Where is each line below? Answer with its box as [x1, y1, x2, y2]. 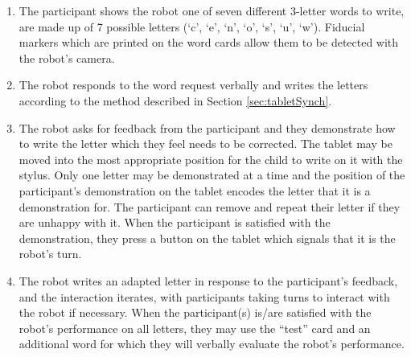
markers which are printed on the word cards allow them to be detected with [18, 34, 399, 51]
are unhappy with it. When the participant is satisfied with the [18, 214, 331, 231]
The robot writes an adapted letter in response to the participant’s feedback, [18, 272, 398, 289]
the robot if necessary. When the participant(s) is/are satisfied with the [18, 304, 372, 321]
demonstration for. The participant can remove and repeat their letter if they [18, 198, 401, 215]
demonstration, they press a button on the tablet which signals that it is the [18, 229, 396, 246]
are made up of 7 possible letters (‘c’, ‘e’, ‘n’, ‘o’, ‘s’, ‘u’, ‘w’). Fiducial [18, 18, 365, 35]
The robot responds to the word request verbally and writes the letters [18, 76, 368, 93]
